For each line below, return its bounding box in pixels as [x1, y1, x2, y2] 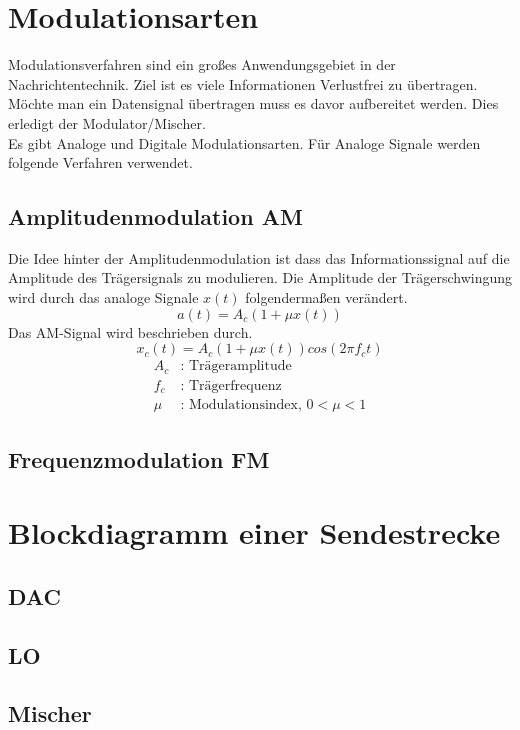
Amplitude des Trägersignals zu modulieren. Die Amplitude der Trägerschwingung [8, 267, 512, 288]
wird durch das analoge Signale [8, 287, 199, 308]
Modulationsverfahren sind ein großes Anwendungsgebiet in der [8, 54, 396, 75]
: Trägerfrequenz [180, 378, 282, 393]
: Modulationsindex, [180, 398, 302, 413]
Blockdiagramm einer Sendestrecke [8, 512, 501, 553]
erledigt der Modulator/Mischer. [8, 112, 206, 133]
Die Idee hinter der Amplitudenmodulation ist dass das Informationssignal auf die [8, 247, 510, 268]
